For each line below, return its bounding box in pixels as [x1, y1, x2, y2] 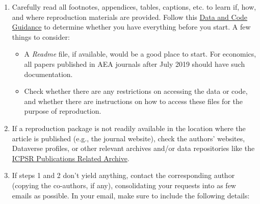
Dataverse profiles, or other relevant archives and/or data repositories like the [12, 143, 255, 154]
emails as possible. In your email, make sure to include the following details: [12, 190, 250, 200]
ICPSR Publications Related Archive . [12, 152, 129, 163]
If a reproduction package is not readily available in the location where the [12, 122, 246, 133]
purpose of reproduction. [24, 106, 101, 116]
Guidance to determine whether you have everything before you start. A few [12, 21, 251, 32]
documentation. [24, 68, 73, 79]
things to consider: [12, 31, 70, 42]
